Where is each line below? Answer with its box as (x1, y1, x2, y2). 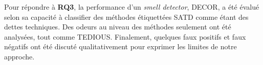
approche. (4, 51, 35, 61)
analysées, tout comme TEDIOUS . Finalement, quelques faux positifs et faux (4, 31, 246, 42)
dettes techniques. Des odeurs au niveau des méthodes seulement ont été (4, 21, 231, 32)
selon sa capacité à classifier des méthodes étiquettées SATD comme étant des (4, 11, 249, 22)
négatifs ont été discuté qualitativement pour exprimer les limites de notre (4, 41, 237, 52)
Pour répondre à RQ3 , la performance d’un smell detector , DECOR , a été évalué (4, 2, 259, 12)
